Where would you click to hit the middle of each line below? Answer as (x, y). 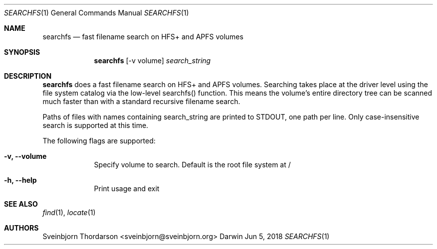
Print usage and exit (127, 188)
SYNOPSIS (22, 52)
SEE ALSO (21, 204)
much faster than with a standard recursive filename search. (141, 101)
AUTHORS (21, 228)
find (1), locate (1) (69, 212)
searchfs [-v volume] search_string (152, 61)
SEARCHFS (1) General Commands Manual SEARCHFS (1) (97, 13)
